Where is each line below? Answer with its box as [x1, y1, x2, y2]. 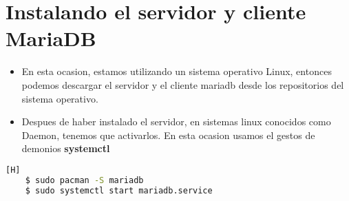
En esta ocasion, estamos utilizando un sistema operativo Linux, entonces [21, 64, 332, 78]
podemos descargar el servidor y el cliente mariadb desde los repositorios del [21, 77, 344, 92]
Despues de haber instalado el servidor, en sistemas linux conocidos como [21, 114, 331, 129]
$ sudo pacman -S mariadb [25, 175, 144, 185]
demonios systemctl [21, 141, 110, 156]
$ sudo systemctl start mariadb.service [25, 185, 213, 195]
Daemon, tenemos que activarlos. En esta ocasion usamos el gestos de [21, 127, 315, 142]
